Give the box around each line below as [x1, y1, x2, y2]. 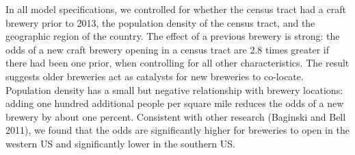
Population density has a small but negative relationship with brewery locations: [5, 82, 343, 97]
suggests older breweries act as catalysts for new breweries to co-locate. [5, 69, 304, 83]
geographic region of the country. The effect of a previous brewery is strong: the [5, 29, 340, 43]
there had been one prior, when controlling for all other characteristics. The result [5, 56, 350, 70]
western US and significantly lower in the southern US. [5, 136, 235, 150]
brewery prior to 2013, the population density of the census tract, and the [5, 15, 315, 29]
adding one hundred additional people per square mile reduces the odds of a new [5, 96, 344, 110]
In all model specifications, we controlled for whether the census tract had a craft [5, 2, 346, 16]
